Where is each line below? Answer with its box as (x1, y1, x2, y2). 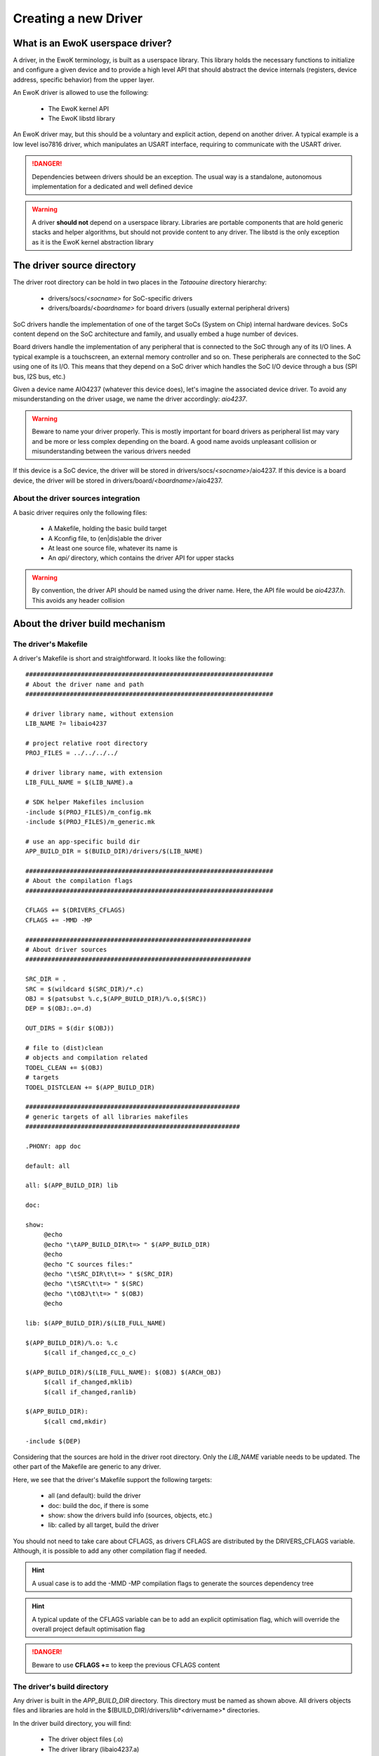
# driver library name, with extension (25, 769, 163, 777)
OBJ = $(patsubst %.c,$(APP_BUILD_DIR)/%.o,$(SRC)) (25, 995, 207, 1002)
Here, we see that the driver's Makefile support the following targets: (13, 1475, 212, 1483)
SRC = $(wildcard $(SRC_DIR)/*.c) (25, 985, 144, 993)
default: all (25, 1162, 70, 1169)
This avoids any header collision (32, 596, 126, 604)
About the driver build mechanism (13, 618, 166, 630)
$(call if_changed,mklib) (44, 1378, 133, 1387)
